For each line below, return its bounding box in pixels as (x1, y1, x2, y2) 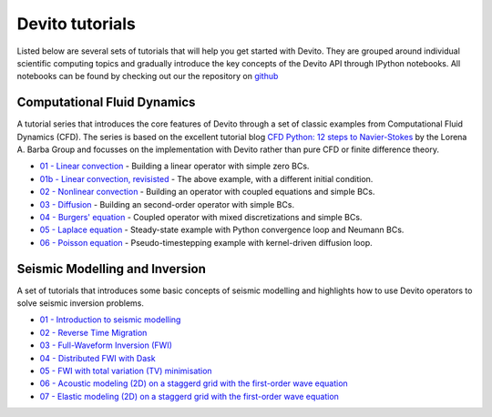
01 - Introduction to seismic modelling (39, 314, 181, 325)
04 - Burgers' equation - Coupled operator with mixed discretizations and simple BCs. (39, 211, 363, 222)
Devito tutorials (16, 14, 137, 34)
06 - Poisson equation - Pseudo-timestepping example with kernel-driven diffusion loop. (39, 237, 373, 248)
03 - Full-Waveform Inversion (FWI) (39, 340, 172, 351)
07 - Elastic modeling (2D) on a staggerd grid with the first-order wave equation (39, 391, 339, 402)
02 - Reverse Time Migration (39, 327, 148, 338)
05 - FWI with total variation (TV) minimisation (39, 365, 213, 376)
